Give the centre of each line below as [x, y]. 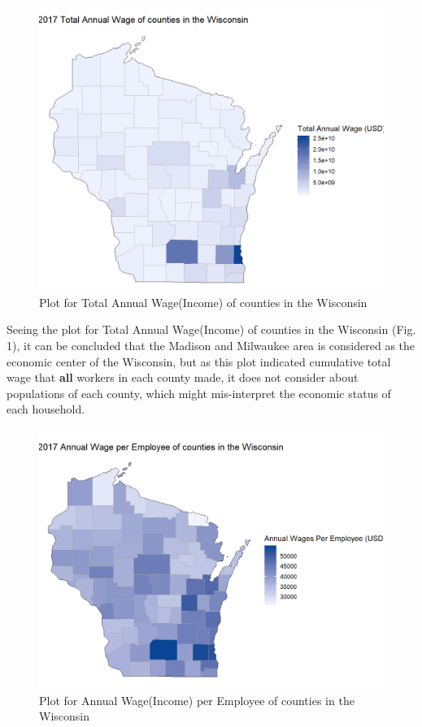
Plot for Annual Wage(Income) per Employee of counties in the [197, 700]
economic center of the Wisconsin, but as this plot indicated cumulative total [199, 361]
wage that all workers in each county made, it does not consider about [183, 377]
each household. [46, 409]
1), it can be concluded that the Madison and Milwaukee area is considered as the [211, 346]
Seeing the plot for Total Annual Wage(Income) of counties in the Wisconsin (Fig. [211, 329]
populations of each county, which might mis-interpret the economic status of [199, 393]
